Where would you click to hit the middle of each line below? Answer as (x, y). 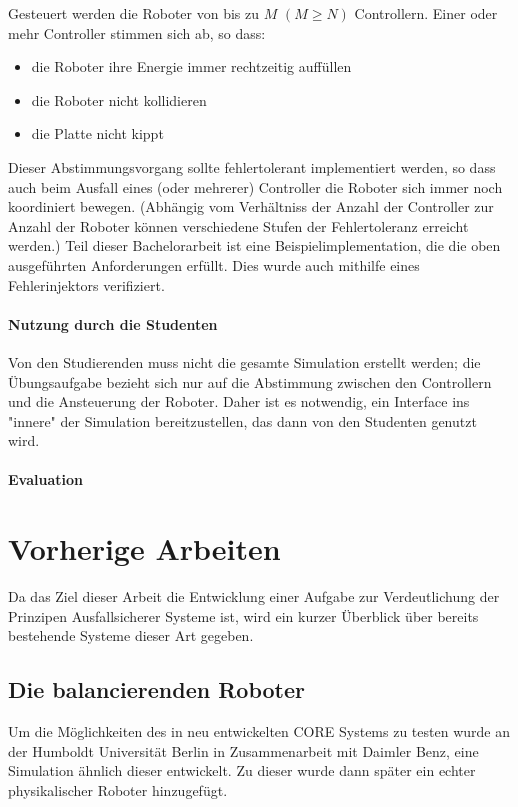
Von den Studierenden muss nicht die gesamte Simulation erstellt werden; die (244, 361)
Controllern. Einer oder (426, 13)
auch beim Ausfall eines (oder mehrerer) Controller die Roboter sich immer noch (255, 186)
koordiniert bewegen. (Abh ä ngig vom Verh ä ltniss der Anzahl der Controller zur (251, 206)
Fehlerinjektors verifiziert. (86, 284)
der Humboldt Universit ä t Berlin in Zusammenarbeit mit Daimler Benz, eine (243, 750)
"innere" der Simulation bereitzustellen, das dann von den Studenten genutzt (242, 420)
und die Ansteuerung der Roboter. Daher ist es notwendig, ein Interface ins (239, 401)
